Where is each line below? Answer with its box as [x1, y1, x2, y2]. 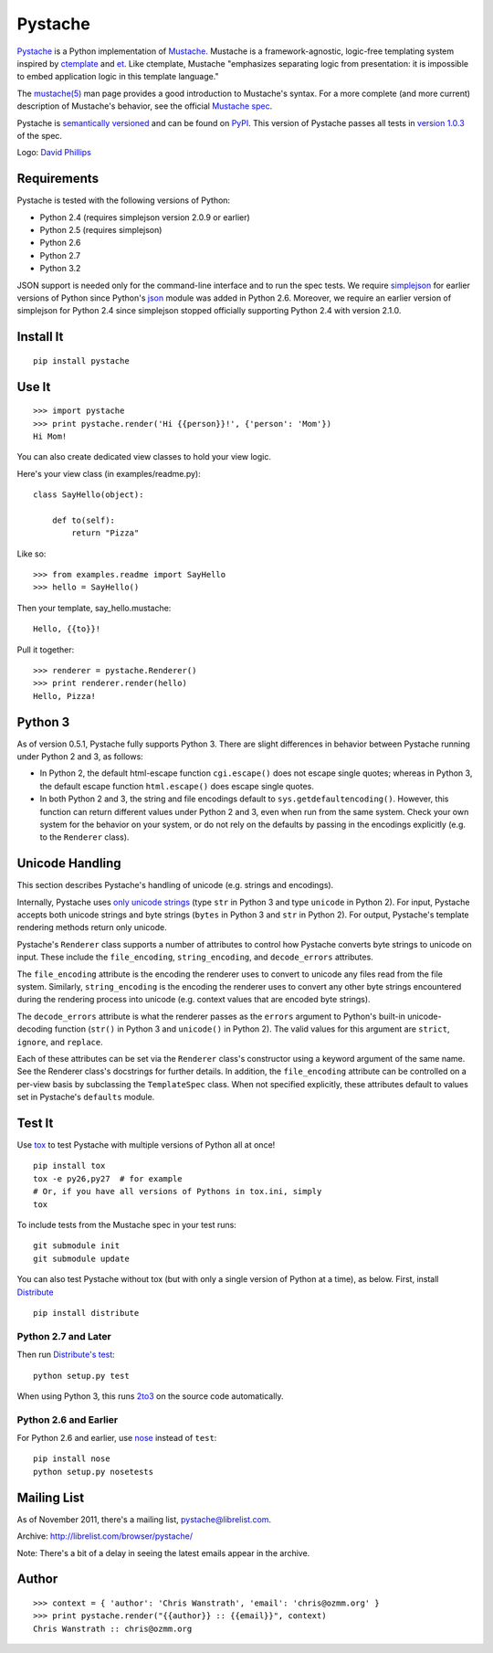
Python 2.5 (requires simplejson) [39, 224, 163, 235]
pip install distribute [33, 1308, 140, 1318]
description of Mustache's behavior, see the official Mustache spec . [16, 101, 273, 111]
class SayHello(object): [33, 490, 144, 500]
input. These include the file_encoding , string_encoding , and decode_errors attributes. [16, 951, 373, 963]
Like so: [16, 548, 47, 559]
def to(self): [51, 514, 116, 525]
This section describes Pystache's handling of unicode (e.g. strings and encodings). [16, 880, 334, 891]
